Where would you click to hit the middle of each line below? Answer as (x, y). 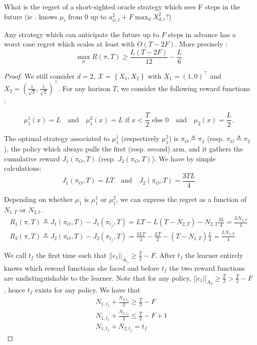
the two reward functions (207, 268)
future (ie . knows (31, 16)
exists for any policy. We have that (88, 289)
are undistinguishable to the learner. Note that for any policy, (98, 277)
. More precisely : (201, 44)
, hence (15, 289)
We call (15, 255)
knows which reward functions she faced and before (82, 268)
